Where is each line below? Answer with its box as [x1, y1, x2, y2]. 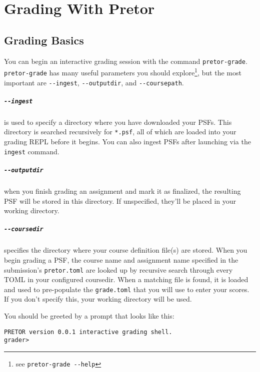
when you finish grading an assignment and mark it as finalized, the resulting [4, 185, 241, 196]
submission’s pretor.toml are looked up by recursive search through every [4, 264, 233, 275]
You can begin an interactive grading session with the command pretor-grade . [4, 55, 247, 66]
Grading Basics [4, 32, 84, 47]
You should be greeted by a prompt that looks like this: [4, 311, 174, 321]
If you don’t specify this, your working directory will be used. [4, 294, 192, 304]
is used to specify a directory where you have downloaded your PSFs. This [4, 116, 232, 127]
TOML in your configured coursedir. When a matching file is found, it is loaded [4, 274, 248, 285]
